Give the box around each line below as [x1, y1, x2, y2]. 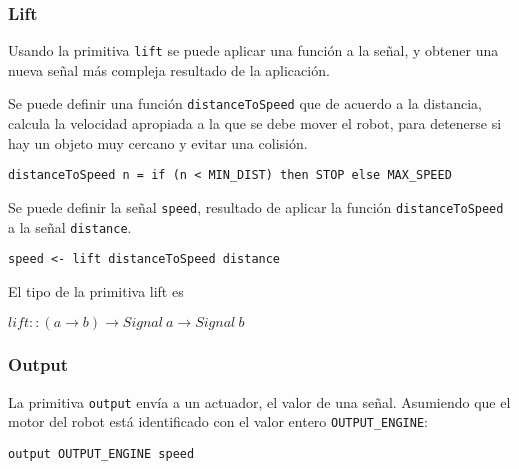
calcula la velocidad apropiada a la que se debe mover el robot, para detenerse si [8, 113, 502, 134]
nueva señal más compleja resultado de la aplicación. [8, 59, 330, 80]
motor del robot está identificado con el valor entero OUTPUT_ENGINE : [8, 411, 428, 432]
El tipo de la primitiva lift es [8, 280, 184, 301]
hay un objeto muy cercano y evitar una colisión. [8, 132, 308, 153]
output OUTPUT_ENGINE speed [8, 447, 195, 462]
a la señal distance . [8, 216, 132, 237]
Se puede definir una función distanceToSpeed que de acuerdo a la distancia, [8, 93, 482, 114]
